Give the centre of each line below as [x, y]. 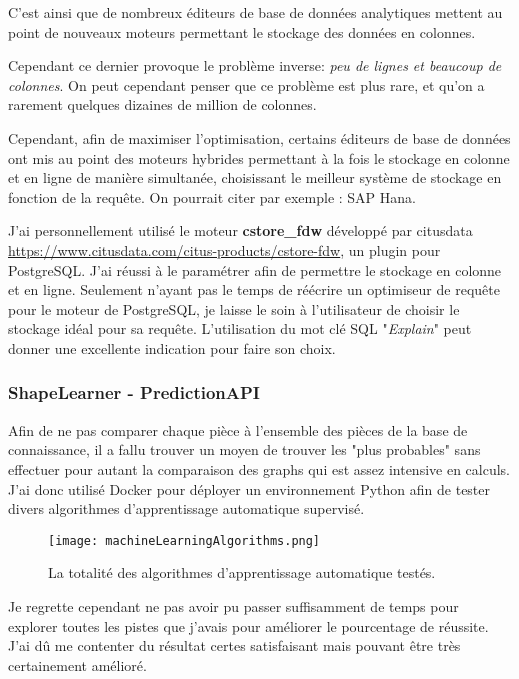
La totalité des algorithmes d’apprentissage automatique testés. [242, 572]
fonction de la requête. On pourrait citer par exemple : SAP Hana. [212, 196]
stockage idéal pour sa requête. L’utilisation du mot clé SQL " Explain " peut [240, 328]
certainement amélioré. [77, 664]
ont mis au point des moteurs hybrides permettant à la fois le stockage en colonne [259, 157]
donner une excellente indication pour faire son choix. [172, 347]
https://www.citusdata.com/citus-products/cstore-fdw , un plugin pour [224, 249]
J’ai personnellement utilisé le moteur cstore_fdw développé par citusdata [240, 230]
